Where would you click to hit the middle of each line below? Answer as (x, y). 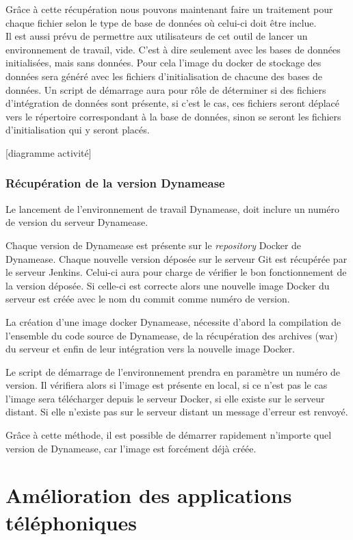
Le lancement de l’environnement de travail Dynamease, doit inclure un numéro (172, 208)
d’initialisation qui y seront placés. (78, 130)
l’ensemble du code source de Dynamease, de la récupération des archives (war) (172, 335)
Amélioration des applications (149, 495)
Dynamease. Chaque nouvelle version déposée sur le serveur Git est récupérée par (176, 258)
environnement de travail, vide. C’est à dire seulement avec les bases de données (173, 49)
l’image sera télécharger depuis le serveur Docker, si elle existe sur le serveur (165, 398)
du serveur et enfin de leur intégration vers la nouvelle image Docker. (150, 349)
